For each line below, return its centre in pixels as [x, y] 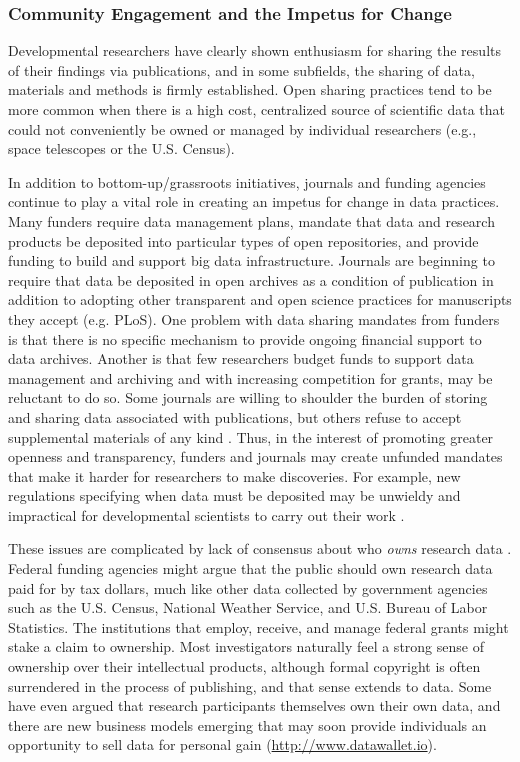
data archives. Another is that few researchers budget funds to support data [241, 358]
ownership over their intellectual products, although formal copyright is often [244, 666]
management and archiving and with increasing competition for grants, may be [250, 377]
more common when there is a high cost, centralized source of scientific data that [257, 109]
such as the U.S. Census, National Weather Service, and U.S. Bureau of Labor [248, 607]
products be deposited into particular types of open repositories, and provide [243, 240]
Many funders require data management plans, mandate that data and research [251, 220]
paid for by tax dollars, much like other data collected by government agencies [248, 587]
